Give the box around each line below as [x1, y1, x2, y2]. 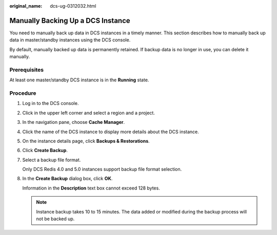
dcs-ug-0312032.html [50, 3, 96, 9]
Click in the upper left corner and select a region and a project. [22, 110, 155, 116]
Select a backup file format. [22, 157, 81, 163]
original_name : [9, 3, 43, 9]
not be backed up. [36, 216, 75, 222]
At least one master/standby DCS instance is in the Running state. [9, 77, 149, 83]
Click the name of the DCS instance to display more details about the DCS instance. [22, 129, 200, 135]
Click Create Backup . [22, 147, 68, 154]
